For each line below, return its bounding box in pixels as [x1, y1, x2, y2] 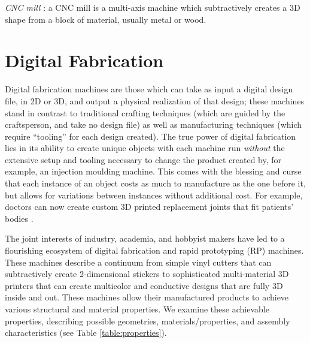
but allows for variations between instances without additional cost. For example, [5, 188, 303, 201]
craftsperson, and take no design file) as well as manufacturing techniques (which [5, 118, 302, 131]
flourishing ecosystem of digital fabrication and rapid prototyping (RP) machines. [5, 244, 304, 257]
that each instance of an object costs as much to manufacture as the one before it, [5, 177, 306, 189]
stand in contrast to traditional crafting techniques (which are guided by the [5, 106, 285, 119]
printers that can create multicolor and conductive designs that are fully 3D [5, 279, 283, 291]
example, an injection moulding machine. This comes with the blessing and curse [5, 165, 302, 177]
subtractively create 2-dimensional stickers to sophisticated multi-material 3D [5, 267, 289, 280]
